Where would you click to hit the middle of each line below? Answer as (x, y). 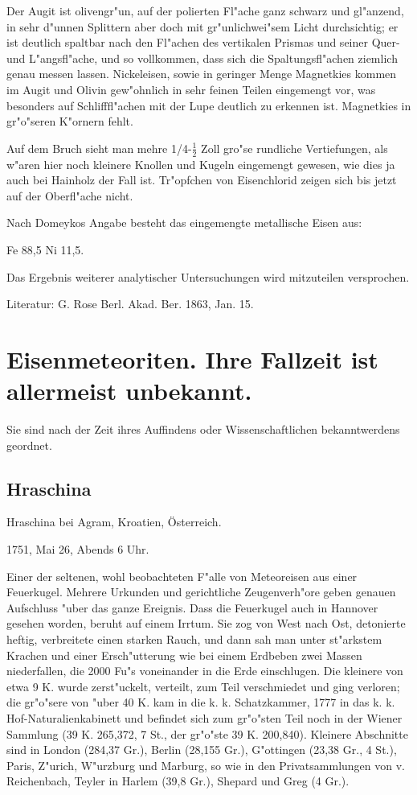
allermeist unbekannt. (129, 391)
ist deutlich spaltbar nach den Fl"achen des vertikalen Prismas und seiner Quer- (203, 42)
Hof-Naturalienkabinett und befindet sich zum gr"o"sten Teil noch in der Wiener (204, 717)
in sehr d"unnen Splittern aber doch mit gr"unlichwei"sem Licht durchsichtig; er (202, 26)
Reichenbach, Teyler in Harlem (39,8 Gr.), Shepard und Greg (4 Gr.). (178, 781)
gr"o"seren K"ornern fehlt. (70, 121)
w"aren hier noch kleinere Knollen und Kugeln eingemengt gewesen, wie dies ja (201, 164)
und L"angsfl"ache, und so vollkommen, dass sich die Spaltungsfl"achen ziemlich (202, 58)
